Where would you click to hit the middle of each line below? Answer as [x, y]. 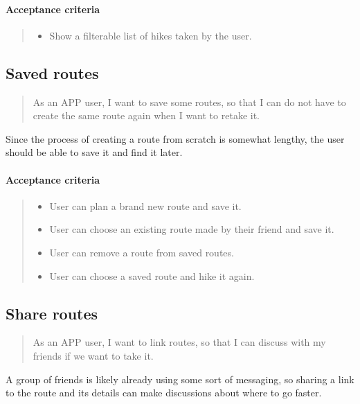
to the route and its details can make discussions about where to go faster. [164, 393]
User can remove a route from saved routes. [142, 252]
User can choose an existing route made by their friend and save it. [192, 229]
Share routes [52, 313]
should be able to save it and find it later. [94, 152]
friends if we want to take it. [93, 355]
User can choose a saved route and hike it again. [152, 275]
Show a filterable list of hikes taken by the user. [151, 35]
